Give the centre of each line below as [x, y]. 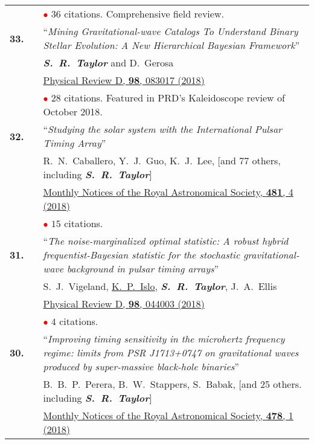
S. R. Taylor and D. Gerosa [108, 63]
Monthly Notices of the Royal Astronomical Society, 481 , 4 [168, 192]
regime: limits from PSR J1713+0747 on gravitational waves [171, 352]
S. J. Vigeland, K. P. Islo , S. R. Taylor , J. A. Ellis [160, 286]
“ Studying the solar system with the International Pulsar [162, 129]
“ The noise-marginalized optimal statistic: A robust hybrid [166, 241]
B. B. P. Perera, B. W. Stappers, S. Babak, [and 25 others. [172, 384]
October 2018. [73, 111]
